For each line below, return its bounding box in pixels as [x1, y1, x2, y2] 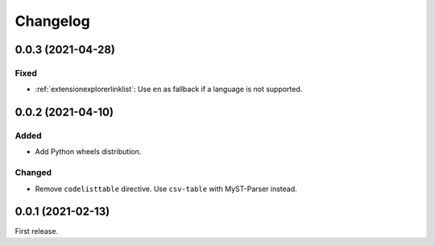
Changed [14, 167, 52, 178]
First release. [14, 226, 59, 236]
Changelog [14, 12, 90, 30]
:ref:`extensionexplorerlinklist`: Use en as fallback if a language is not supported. [35, 85, 303, 94]
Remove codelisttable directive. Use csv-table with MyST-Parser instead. [35, 184, 297, 194]
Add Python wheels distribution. [35, 147, 142, 156]
